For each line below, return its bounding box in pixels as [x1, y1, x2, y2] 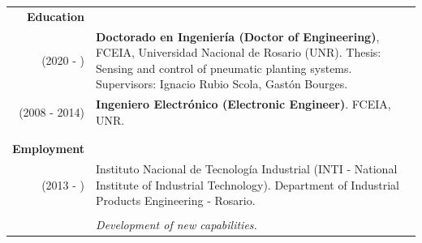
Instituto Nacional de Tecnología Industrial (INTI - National [96, 160, 398, 177]
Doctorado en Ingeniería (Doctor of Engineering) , [96, 28, 380, 45]
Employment [12, 140, 85, 157]
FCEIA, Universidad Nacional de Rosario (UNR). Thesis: [96, 44, 381, 61]
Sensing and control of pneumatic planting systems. [96, 59, 352, 76]
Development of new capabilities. [96, 216, 257, 233]
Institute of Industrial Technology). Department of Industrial [96, 176, 399, 193]
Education [26, 7, 85, 24]
